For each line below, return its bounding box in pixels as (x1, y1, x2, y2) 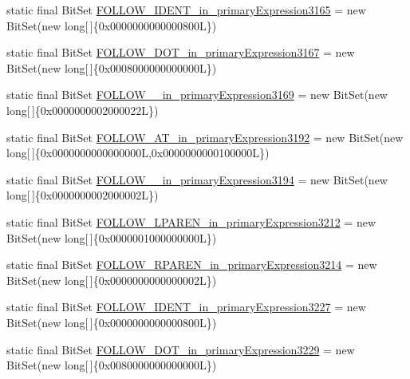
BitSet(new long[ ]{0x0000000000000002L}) (6, 271, 217, 288)
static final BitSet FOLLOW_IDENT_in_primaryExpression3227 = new (6, 298, 366, 315)
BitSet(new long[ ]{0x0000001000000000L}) (6, 229, 217, 246)
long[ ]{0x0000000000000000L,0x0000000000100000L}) (6, 144, 270, 161)
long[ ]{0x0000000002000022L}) (6, 101, 159, 118)
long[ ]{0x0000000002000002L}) (6, 187, 159, 203)
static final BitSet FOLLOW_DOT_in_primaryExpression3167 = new (6, 44, 355, 61)
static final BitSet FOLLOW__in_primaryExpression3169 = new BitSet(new (6, 86, 388, 103)
